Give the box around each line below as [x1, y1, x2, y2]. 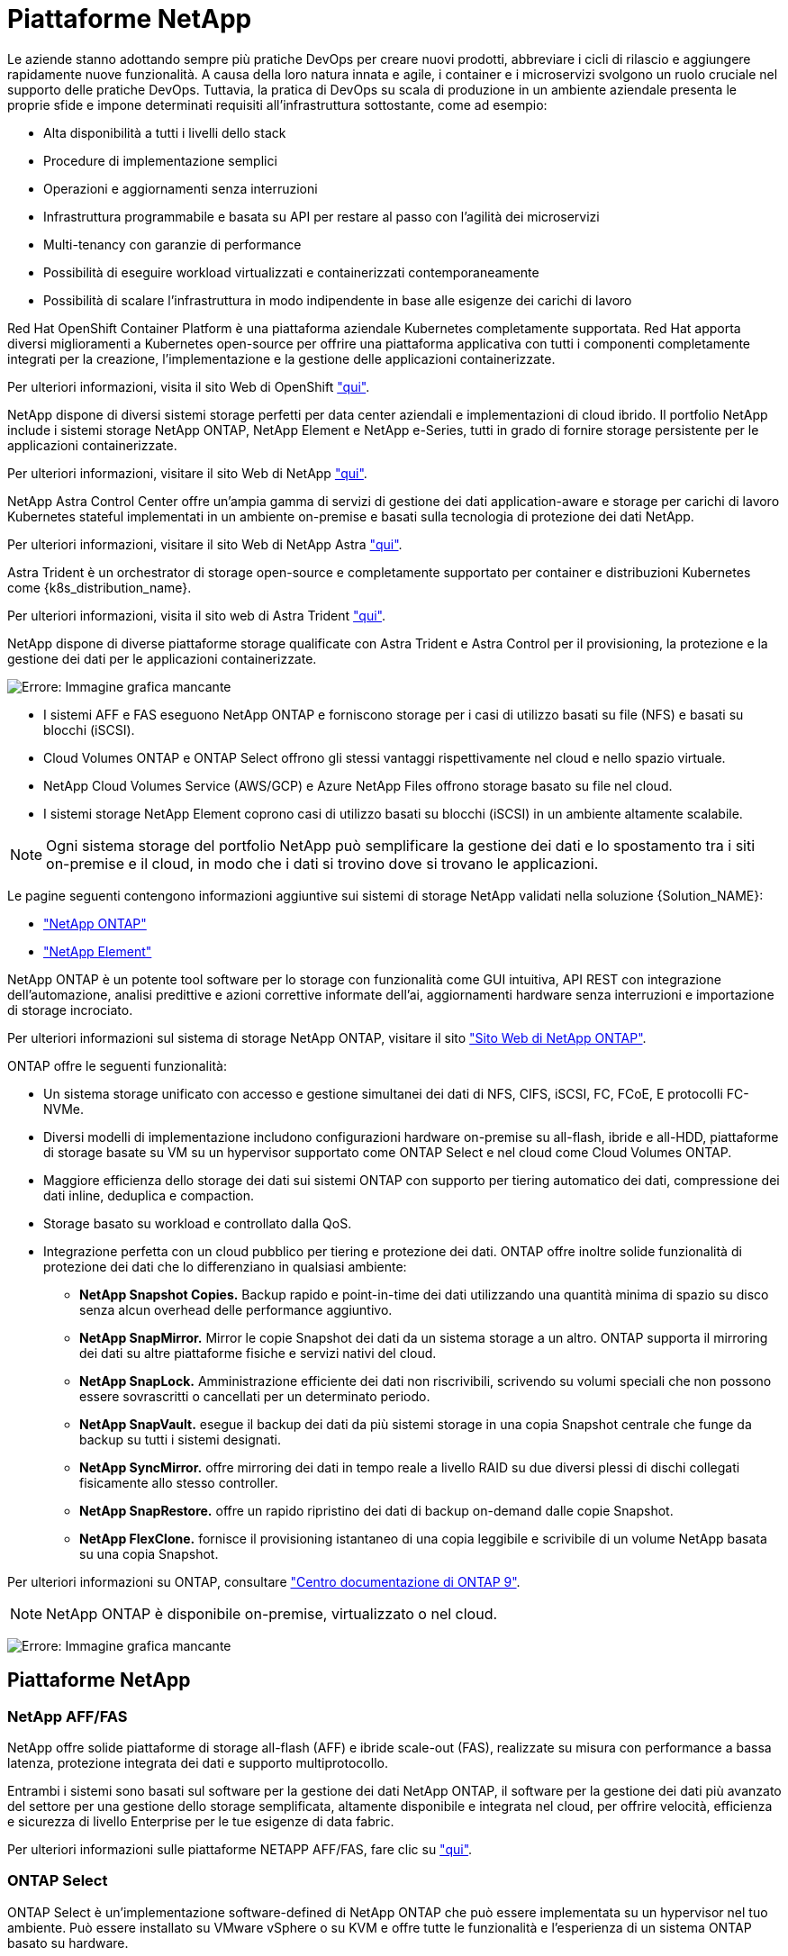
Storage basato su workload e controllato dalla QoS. [43, 1215, 352, 1231]
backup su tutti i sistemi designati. [79, 1431, 281, 1447]
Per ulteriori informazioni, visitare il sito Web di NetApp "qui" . [7, 465, 367, 481]
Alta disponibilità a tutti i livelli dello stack [43, 124, 286, 140]
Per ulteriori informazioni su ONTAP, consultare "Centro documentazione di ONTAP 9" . [7, 1573, 521, 1589]
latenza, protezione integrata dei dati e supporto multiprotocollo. [7, 1754, 388, 1770]
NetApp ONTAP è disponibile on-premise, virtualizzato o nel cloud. [46, 1604, 498, 1623]
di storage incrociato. [7, 1001, 133, 1018]
